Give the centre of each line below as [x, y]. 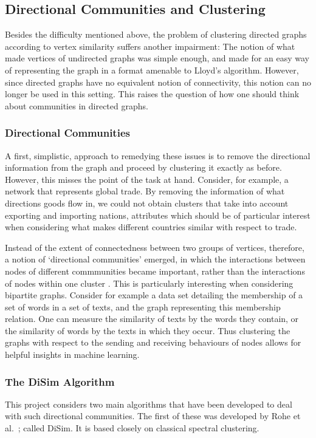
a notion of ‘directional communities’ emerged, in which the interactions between [155, 259]
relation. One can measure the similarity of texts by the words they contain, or [152, 319]
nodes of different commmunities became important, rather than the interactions [155, 271]
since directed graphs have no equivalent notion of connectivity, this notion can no [158, 82]
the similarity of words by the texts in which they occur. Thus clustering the [148, 330]
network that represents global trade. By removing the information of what [145, 191]
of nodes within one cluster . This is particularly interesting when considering [149, 283]
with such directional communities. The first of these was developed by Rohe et [153, 416]
